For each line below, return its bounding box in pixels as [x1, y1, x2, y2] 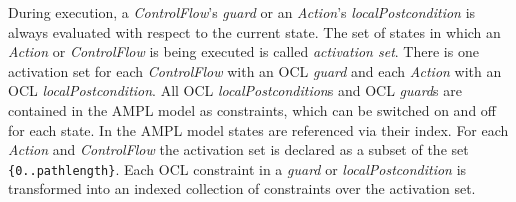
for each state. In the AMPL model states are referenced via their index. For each [8, 119, 509, 140]
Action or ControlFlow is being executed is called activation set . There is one [8, 41, 479, 62]
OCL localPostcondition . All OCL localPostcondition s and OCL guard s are [8, 80, 462, 101]
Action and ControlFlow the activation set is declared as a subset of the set [8, 139, 469, 160]
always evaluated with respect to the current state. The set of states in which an [8, 21, 501, 42]
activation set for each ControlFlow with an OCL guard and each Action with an [8, 60, 502, 81]
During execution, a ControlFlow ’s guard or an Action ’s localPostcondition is [8, 2, 476, 22]
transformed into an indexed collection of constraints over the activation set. [8, 178, 476, 199]
